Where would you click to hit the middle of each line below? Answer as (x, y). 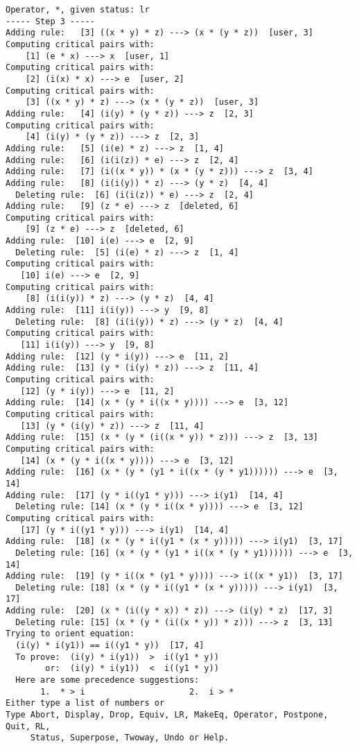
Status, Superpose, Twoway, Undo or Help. (130, 738)
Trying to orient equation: (70, 634)
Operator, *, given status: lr (78, 10)
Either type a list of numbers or (85, 703)
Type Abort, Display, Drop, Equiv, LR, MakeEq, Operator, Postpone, (167, 715)
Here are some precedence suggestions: (107, 680)
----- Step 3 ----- (50, 21)
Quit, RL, (28, 726)
